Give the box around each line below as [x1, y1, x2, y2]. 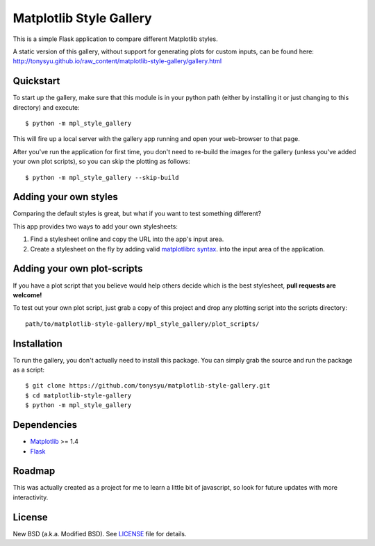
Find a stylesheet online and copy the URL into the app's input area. [30, 235, 224, 243]
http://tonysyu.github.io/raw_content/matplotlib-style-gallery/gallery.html [12, 57, 222, 65]
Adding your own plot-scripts [12, 263, 143, 274]
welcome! [12, 290, 42, 299]
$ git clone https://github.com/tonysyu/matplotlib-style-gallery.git [25, 382, 271, 390]
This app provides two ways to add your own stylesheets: [12, 222, 178, 231]
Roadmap [12, 465, 56, 477]
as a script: [12, 365, 45, 374]
